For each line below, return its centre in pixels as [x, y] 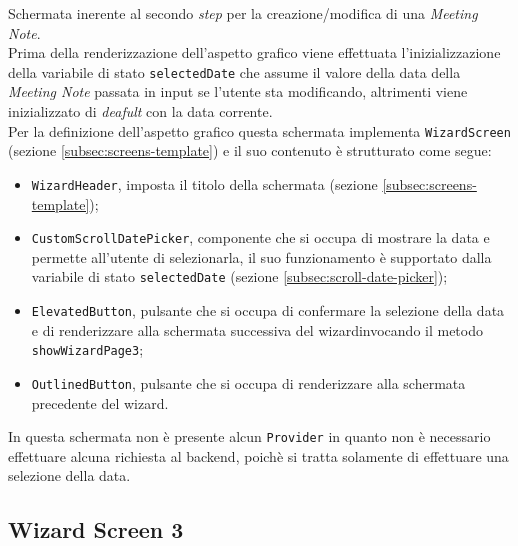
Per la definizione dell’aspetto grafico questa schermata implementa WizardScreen [259, 130]
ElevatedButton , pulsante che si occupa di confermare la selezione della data [268, 310]
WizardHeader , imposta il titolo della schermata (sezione [204, 183]
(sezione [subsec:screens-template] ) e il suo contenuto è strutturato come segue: [250, 150]
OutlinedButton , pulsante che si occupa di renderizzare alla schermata [248, 382]
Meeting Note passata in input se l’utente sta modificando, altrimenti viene [238, 91]
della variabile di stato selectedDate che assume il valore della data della [234, 71]
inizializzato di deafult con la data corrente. [140, 111]
